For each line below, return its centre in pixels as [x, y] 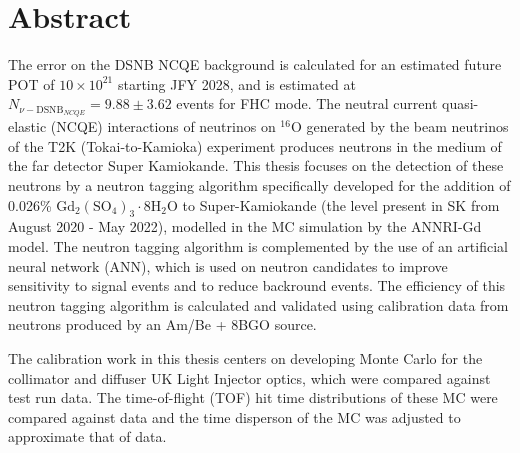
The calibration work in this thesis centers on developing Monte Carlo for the [245, 357]
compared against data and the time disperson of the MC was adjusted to [234, 416]
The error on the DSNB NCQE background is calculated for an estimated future [255, 64]
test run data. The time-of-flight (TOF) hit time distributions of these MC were [253, 397]
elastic [27, 126]
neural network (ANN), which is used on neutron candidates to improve [228, 265]
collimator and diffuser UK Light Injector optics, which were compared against [249, 377]
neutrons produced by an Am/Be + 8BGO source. [162, 324]
